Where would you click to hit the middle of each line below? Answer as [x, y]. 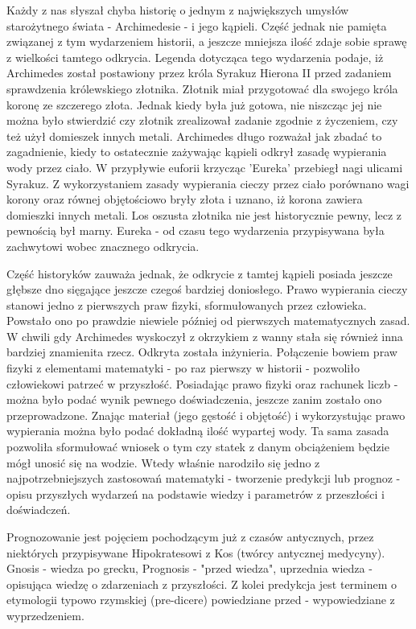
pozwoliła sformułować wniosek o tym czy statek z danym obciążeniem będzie [198, 447]
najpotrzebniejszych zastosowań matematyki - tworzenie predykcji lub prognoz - [204, 478]
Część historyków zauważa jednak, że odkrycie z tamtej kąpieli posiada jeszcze [200, 273]
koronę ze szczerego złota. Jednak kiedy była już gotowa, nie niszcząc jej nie [194, 104]
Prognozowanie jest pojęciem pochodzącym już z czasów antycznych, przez [190, 536]
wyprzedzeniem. [45, 615]
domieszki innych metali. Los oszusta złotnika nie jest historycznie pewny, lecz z [204, 214]
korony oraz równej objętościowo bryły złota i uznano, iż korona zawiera [185, 199]
